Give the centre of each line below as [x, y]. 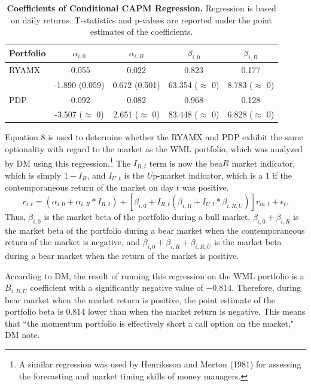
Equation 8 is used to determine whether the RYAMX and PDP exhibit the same [154, 137]
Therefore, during [269, 287]
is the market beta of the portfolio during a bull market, [147, 216]
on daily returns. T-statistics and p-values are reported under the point [141, 19]
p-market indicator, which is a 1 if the [222, 175]
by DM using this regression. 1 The [68, 162]
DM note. [22, 335]
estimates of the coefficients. [141, 31]
